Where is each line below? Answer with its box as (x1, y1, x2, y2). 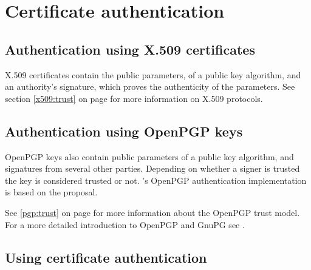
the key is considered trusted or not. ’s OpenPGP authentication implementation (5, 174, 307, 186)
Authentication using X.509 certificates (5, 39, 255, 58)
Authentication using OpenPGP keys (5, 121, 243, 140)
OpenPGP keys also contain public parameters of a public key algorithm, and (5, 150, 294, 163)
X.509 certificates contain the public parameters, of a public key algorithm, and (5, 68, 301, 81)
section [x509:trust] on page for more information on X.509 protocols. (5, 92, 263, 104)
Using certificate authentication (5, 248, 207, 266)
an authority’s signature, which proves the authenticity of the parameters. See (5, 80, 295, 93)
